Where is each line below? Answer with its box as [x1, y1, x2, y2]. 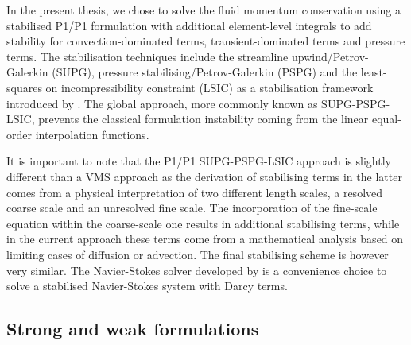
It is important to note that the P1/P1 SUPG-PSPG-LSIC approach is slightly [6, 153, 391, 169]
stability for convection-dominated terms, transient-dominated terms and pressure [6, 33, 405, 49]
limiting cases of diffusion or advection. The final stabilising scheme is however [6, 246, 389, 262]
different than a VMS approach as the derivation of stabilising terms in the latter [6, 168, 402, 184]
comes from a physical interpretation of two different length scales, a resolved [6, 184, 383, 200]
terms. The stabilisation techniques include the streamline [6, 48, 289, 64]
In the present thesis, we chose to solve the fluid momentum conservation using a [6, 2, 401, 17]
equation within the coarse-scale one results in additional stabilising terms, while [6, 215, 400, 231]
